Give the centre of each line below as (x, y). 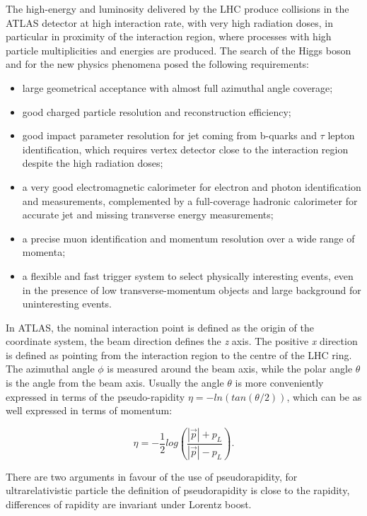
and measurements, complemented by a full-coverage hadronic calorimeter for (190, 200)
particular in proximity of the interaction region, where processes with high (169, 36)
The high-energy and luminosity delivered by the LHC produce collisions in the (177, 8)
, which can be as (324, 396)
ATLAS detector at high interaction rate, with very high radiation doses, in (169, 22)
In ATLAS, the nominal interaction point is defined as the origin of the (160, 327)
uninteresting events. (67, 304)
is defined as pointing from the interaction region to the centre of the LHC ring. (179, 354)
